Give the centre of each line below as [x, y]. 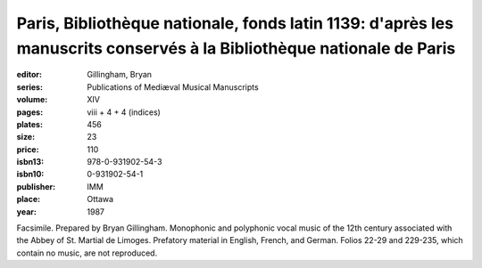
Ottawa [100, 199]
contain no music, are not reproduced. [87, 253]
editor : [29, 75]
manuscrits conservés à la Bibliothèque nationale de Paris [236, 48]
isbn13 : [30, 162]
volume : [32, 100]
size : [26, 137]
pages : [30, 112]
